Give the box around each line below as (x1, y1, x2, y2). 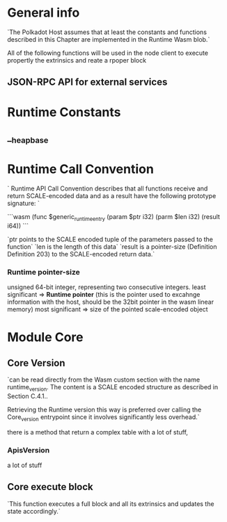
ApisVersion (7, 445, 50, 455)
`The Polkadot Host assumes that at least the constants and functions (7, 28, 208, 36)
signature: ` (7, 199, 40, 208)
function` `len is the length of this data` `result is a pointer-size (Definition (7, 242, 217, 251)
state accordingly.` (7, 507, 61, 515)
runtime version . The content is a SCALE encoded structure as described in (7, 383, 218, 393)
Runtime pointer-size (7, 267, 80, 277)
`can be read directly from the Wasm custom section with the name (7, 375, 201, 384)
